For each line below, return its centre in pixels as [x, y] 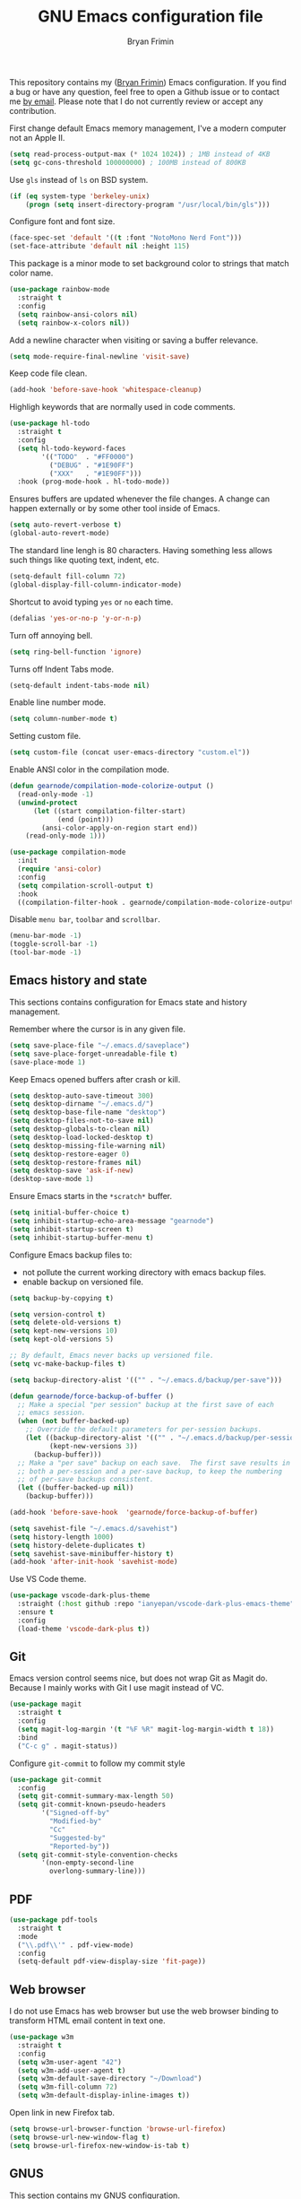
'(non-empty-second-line [88, 1863]
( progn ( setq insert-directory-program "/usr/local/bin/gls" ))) [148, 204]
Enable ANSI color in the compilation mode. [90, 769]
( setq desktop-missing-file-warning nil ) [88, 1145]
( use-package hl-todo [50, 423]
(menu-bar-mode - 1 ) [46, 936]
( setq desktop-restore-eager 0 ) [69, 1154]
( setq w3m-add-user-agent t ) [72, 2070]
